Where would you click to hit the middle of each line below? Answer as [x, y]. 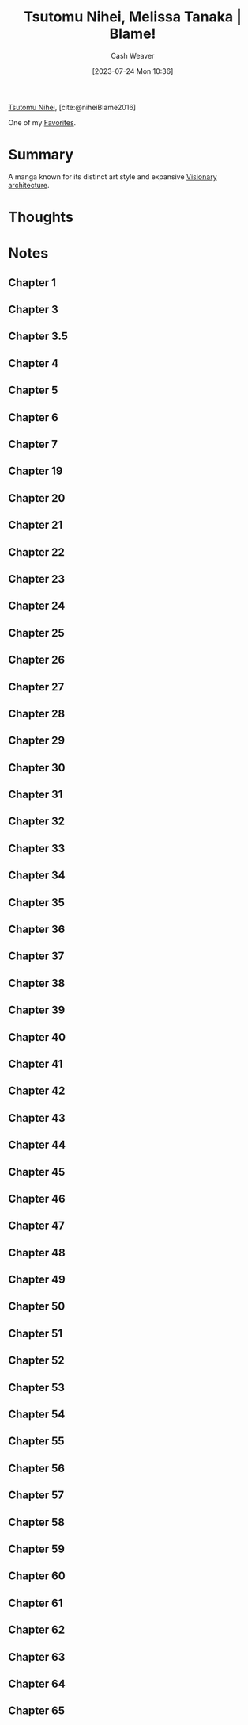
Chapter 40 [37, 1037]
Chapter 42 [37, 1091]
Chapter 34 [37, 876]
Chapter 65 [37, 1711]
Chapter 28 [37, 713]
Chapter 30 [37, 768]
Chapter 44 [37, 1145]
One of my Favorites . [42, 122]
